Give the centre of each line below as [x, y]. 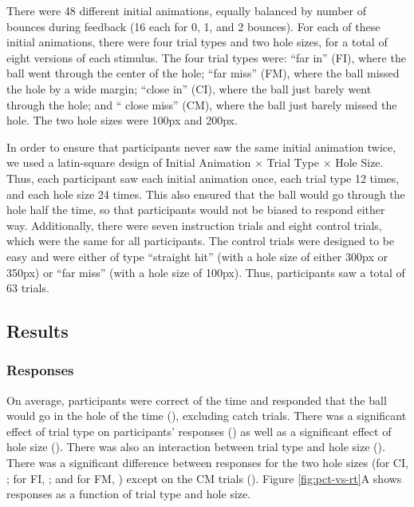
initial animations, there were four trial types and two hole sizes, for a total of [197, 42]
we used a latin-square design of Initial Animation [129, 162]
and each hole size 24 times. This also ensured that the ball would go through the [206, 194]
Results [37, 331]
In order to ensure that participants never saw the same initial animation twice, [201, 147]
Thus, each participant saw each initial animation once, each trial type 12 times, [203, 178]
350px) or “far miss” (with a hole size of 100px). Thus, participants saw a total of [206, 272]
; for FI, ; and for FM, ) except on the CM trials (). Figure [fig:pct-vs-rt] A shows [204, 478]
